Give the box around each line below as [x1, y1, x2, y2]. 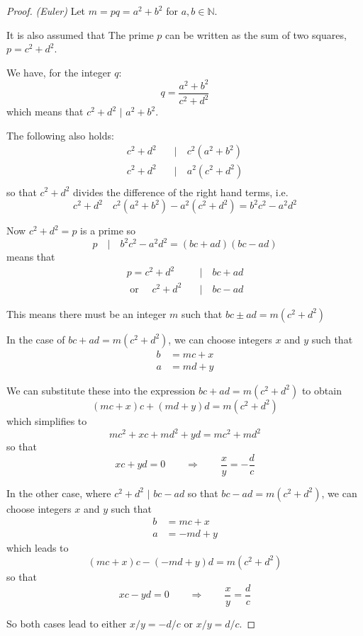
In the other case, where [6, 485, 111, 500]
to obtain [301, 382, 342, 397]
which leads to [6, 540, 69, 555]
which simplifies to [6, 413, 87, 428]
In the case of [6, 331, 65, 346]
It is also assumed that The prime [6, 27, 154, 42]
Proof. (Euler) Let [6, 4, 86, 18]
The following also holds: [6, 127, 114, 142]
